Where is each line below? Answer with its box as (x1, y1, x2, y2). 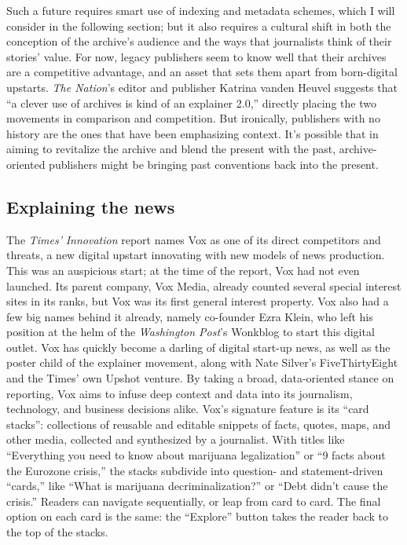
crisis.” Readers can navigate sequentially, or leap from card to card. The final (6, 492, 381, 509)
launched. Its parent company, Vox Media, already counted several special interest (6, 277, 401, 294)
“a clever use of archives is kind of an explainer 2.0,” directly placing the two (6, 94, 376, 111)
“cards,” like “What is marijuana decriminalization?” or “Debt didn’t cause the (6, 477, 388, 494)
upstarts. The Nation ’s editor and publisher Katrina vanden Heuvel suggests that (6, 79, 398, 95)
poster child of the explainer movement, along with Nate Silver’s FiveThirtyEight (6, 354, 398, 371)
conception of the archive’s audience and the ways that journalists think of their (6, 33, 392, 49)
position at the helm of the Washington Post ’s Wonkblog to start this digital (6, 324, 375, 340)
